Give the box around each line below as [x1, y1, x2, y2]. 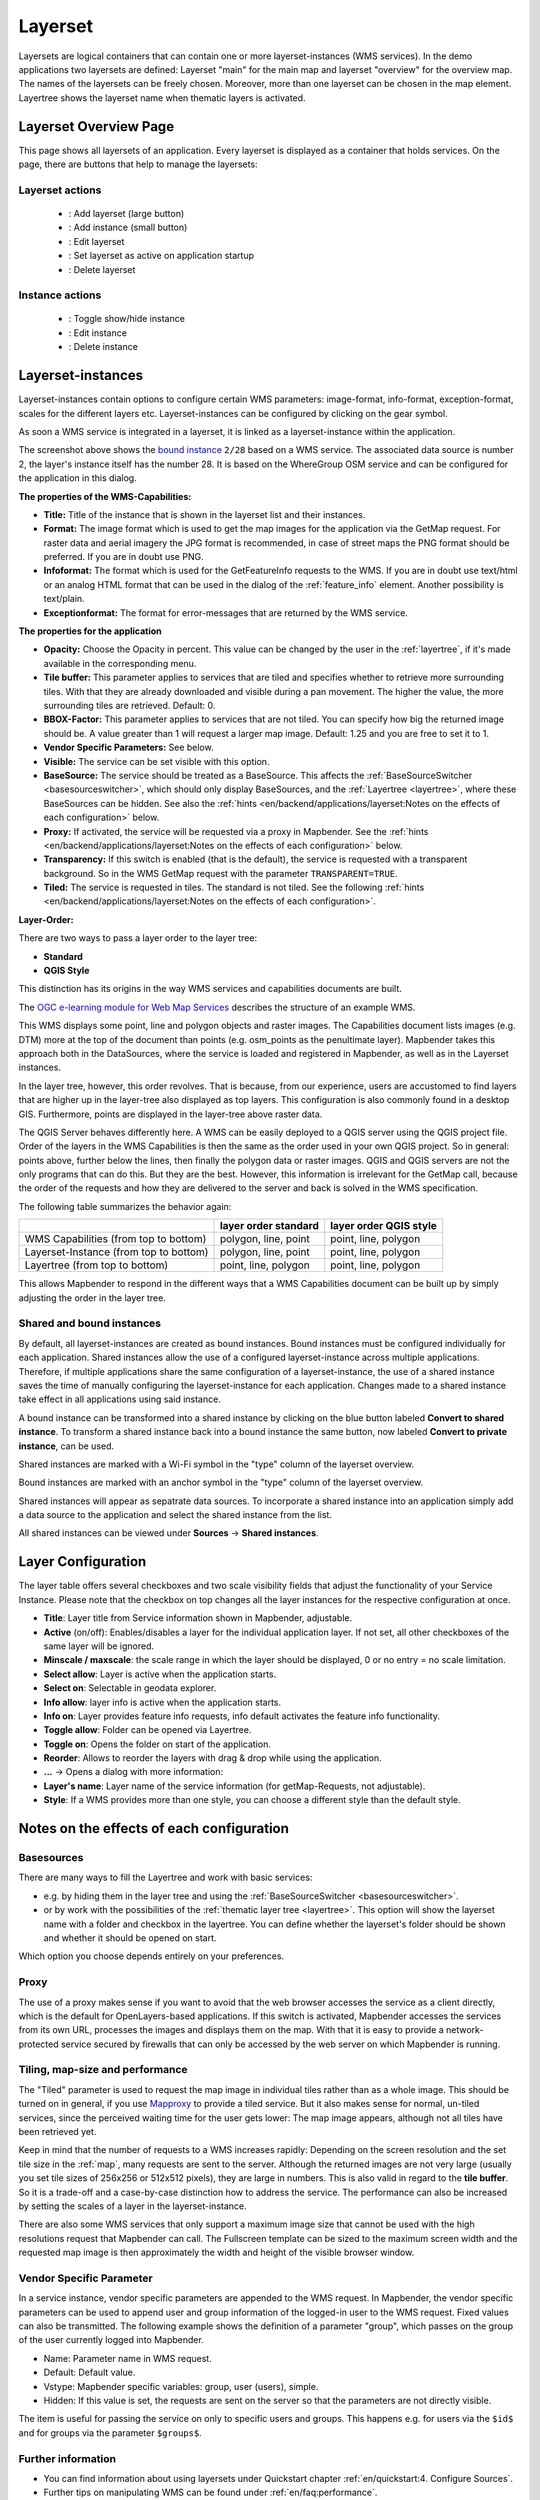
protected [18, 2038, 59, 2050]
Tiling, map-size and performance [18, 2063, 189, 2077]
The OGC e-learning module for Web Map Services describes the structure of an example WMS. [18, 1001, 416, 1013]
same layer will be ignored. [43, 1640, 155, 1652]
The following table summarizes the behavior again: [18, 1200, 232, 1212]
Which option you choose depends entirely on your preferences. [18, 1950, 285, 1962]
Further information [18, 2451, 117, 2465]
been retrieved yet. [18, 2125, 97, 2137]
